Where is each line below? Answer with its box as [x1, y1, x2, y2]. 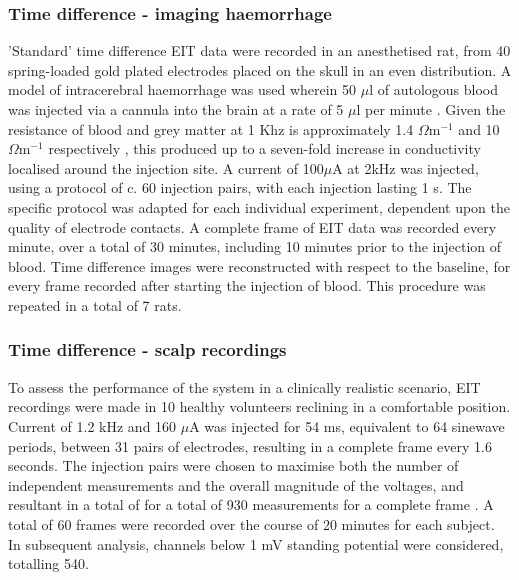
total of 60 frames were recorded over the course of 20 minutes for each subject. [8, 513, 495, 534]
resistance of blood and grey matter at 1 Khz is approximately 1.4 [8, 118, 414, 139]
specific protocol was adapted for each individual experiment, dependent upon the [8, 196, 510, 217]
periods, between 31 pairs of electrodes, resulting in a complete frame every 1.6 [8, 435, 492, 456]
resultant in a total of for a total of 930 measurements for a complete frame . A [8, 494, 494, 515]
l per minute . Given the [356, 99, 506, 119]
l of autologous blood [369, 79, 498, 100]
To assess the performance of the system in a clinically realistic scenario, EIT [8, 376, 481, 397]
